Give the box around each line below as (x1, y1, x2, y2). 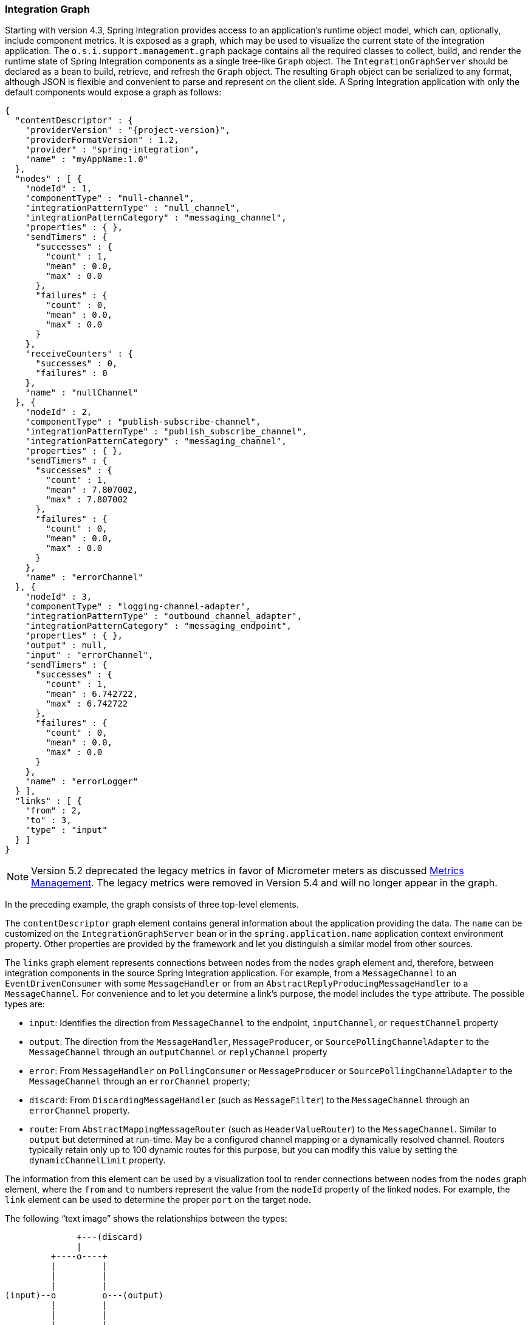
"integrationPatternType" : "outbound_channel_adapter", (25, 611, 302, 621)
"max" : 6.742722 (46, 699, 128, 709)
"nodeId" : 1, (25, 183, 92, 194)
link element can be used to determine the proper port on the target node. (5, 1194, 311, 1205)
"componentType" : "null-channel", (25, 193, 194, 204)
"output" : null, (25, 640, 108, 651)
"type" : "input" (25, 825, 108, 835)
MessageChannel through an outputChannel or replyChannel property (29, 1047, 327, 1058)
